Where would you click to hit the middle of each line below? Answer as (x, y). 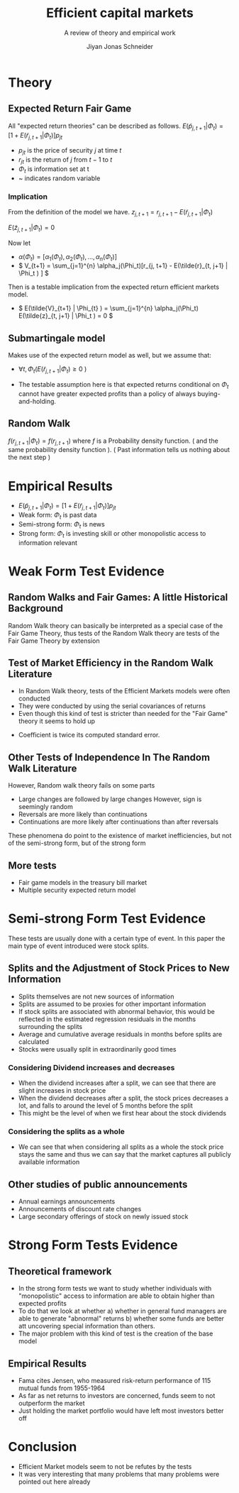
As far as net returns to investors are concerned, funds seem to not (117, 1395)
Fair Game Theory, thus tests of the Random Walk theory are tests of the (114, 633)
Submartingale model (57, 338)
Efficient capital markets (120, 13)
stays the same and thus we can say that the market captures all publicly (124, 1155)
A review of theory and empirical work (120, 33)
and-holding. (37, 401)
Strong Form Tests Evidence (93, 1245)
